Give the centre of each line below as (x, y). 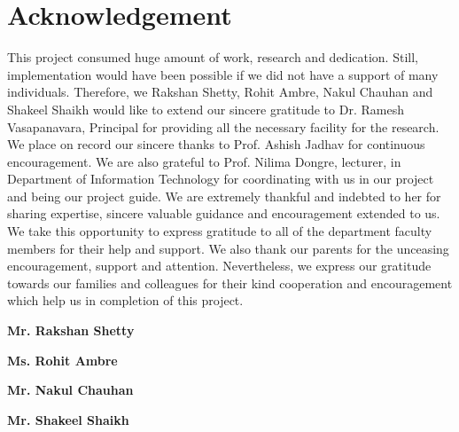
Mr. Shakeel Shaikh (68, 419)
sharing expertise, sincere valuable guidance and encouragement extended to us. (224, 213)
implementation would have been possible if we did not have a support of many (223, 74)
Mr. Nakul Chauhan (70, 390)
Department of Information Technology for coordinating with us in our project (221, 179)
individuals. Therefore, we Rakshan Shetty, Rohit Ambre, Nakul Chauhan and (220, 92)
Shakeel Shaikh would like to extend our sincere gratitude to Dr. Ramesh (206, 109)
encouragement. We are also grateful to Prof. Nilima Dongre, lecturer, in (204, 161)
